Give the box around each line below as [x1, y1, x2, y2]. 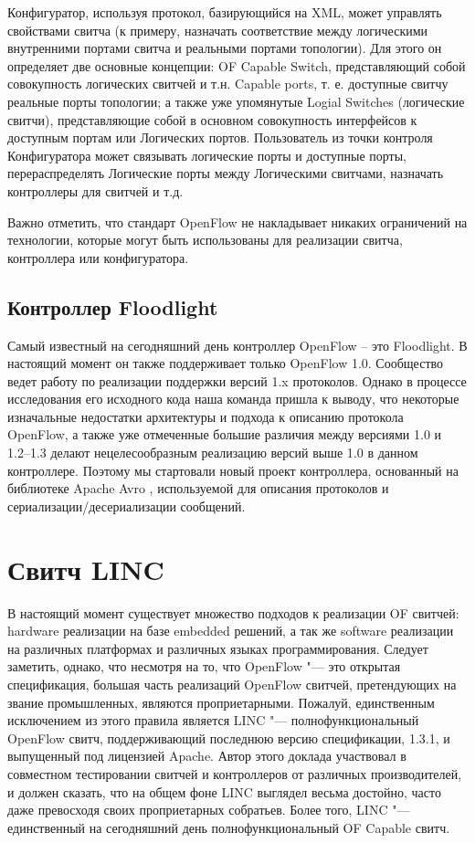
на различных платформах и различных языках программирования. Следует [7, 638, 428, 658]
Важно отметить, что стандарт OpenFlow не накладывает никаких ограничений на [7, 212, 468, 231]
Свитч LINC [7, 550, 164, 587]
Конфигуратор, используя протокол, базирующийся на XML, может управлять [7, 3, 442, 21]
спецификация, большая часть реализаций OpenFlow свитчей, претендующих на [7, 674, 457, 693]
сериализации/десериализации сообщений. [7, 496, 246, 515]
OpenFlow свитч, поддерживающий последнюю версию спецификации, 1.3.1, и [7, 728, 450, 747]
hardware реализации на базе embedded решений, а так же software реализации [7, 621, 454, 640]
